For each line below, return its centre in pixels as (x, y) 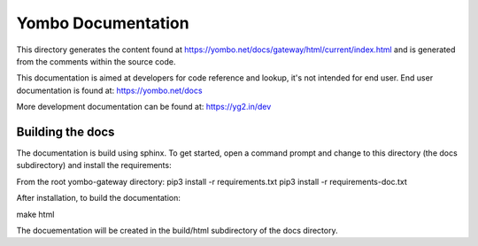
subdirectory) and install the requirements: (94, 165)
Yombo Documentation (103, 23)
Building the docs (66, 131)
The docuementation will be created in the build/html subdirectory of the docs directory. (177, 230)
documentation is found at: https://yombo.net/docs (109, 90)
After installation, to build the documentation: (98, 198)
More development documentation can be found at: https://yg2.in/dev (144, 107)
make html (35, 214)
